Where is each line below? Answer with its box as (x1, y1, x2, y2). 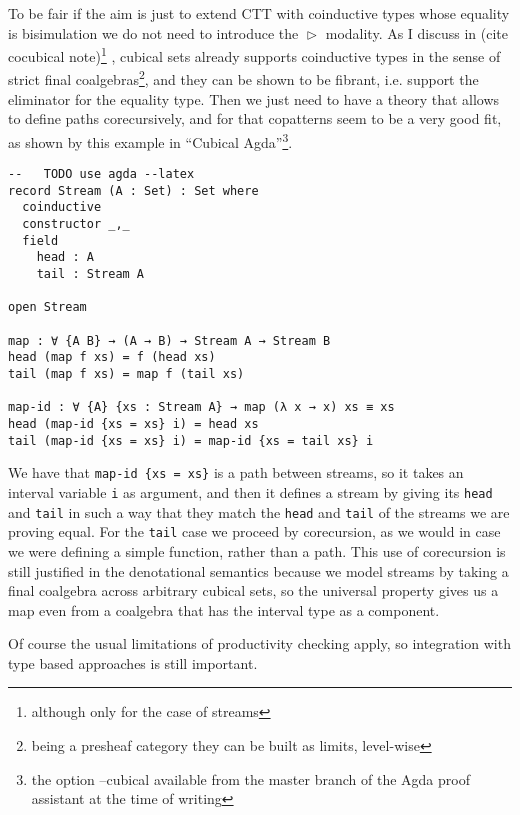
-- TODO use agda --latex (8, 167, 195, 182)
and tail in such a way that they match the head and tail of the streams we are (8, 501, 510, 522)
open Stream (8, 300, 87, 315)
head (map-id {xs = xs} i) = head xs (8, 416, 259, 431)
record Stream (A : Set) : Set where (8, 183, 259, 198)
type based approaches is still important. (8, 652, 258, 673)
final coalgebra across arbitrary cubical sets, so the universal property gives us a (8, 580, 499, 601)
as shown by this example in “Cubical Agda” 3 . (8, 128, 293, 152)
